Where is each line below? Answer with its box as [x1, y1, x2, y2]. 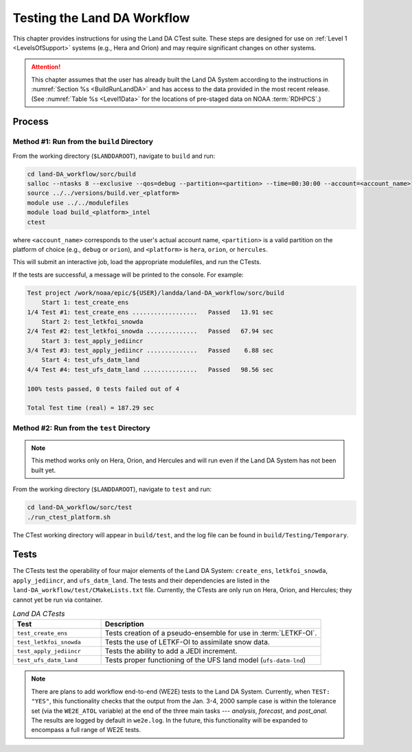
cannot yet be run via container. [12, 596, 103, 604]
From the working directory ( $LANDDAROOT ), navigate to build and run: [12, 152, 216, 160]
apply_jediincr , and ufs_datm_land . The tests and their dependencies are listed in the [12, 576, 271, 585]
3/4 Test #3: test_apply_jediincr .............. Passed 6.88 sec [27, 346, 274, 355]
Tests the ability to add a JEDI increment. [104, 646, 238, 656]
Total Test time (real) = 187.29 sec [27, 404, 154, 412]
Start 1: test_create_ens [41, 298, 129, 307]
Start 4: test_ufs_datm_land [41, 356, 140, 364]
